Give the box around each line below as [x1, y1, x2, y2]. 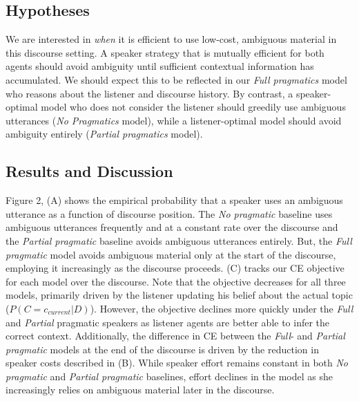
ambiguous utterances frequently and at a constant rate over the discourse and [6, 220, 338, 234]
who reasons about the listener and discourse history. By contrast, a [6, 86, 293, 100]
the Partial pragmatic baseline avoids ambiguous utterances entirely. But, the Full [6, 233, 352, 248]
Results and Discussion [6, 160, 173, 182]
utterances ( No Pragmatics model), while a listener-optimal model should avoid [6, 113, 342, 127]
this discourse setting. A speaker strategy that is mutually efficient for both [6, 45, 324, 59]
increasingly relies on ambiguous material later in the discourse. [6, 382, 275, 397]
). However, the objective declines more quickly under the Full [90, 301, 353, 315]
